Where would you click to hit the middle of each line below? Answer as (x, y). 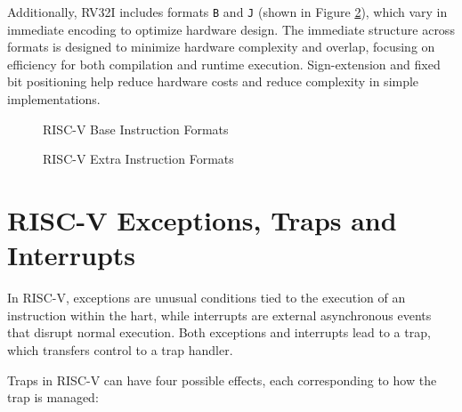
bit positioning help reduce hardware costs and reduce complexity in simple (213, 81)
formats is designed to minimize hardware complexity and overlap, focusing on (221, 47)
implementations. (54, 99)
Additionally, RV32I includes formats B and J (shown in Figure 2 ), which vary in (227, 12)
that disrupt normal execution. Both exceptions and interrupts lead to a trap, (219, 332)
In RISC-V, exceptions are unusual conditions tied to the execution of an (207, 298)
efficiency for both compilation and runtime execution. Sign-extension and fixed (224, 64)
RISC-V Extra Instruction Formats (138, 159)
